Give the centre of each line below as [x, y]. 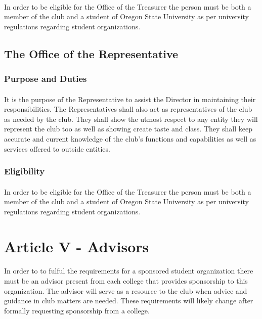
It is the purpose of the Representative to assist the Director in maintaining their [130, 99]
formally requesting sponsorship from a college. [77, 310]
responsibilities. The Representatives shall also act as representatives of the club [128, 109]
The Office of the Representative [91, 53]
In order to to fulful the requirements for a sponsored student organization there [129, 271]
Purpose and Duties [46, 79]
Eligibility [25, 171]
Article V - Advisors [77, 246]
